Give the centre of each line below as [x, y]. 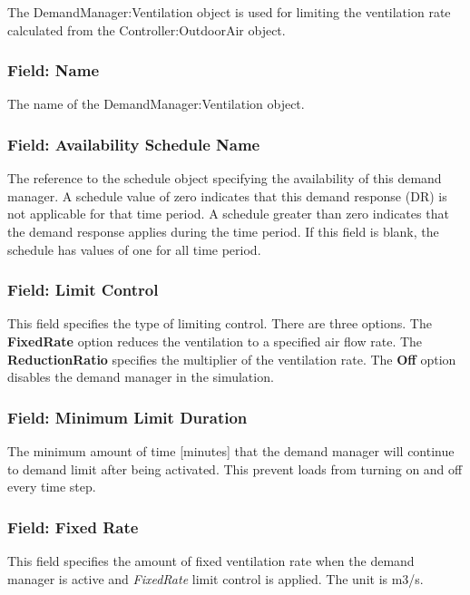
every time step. [52, 487]
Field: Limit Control [83, 290]
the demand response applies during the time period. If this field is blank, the [223, 231]
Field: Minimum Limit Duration [127, 417]
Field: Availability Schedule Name [134, 144]
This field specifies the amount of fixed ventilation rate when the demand [211, 561]
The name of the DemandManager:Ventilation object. [156, 104]
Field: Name [54, 70]
